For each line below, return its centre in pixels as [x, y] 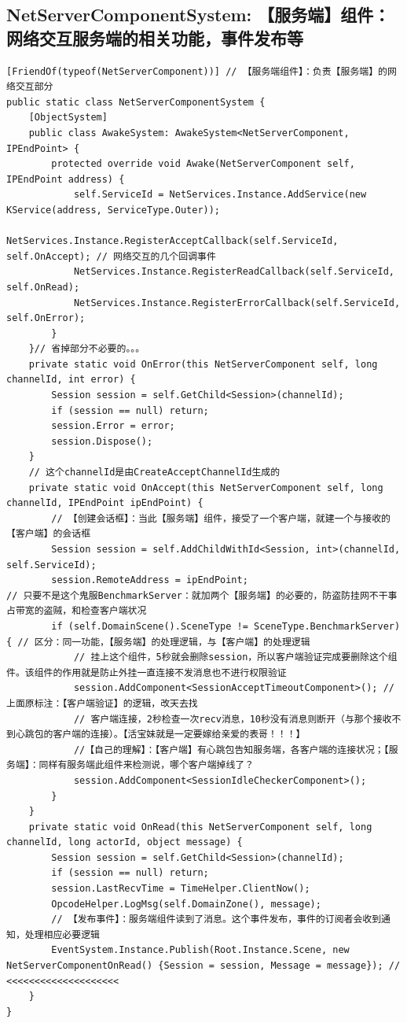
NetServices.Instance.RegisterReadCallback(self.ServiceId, [234, 272]
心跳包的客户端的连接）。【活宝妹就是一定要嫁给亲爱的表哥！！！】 [160, 735]
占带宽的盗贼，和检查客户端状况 [77, 611]
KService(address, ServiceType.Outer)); [114, 210]
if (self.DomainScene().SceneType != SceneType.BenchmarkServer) [226, 626]
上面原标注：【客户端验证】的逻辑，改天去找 [102, 703]
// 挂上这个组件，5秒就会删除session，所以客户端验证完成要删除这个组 [235, 657]
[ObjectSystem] [68, 118]
